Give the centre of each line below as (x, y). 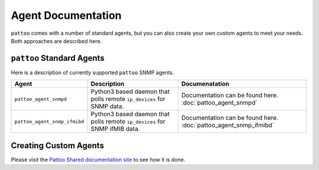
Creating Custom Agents (58, 146)
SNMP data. (107, 106)
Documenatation (205, 84)
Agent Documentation (66, 15)
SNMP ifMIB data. (115, 129)
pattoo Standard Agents (58, 58)
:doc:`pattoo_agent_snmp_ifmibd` (228, 125)
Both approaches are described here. (56, 41)
